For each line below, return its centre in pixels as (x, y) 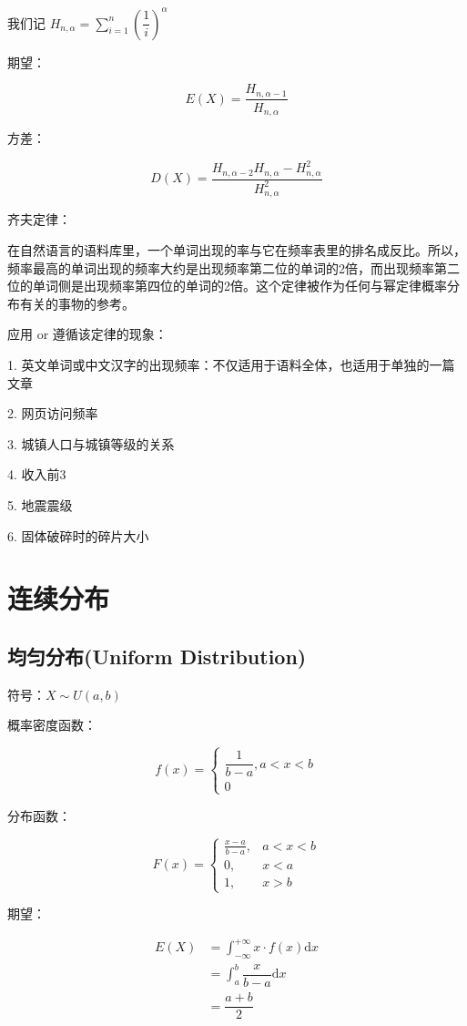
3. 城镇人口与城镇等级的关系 (91, 443)
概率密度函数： (52, 725)
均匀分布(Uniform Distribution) (157, 656)
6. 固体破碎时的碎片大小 (78, 535)
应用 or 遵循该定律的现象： (87, 334)
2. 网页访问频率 (53, 413)
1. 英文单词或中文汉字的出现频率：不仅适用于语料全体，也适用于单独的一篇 (231, 364)
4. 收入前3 (37, 474)
